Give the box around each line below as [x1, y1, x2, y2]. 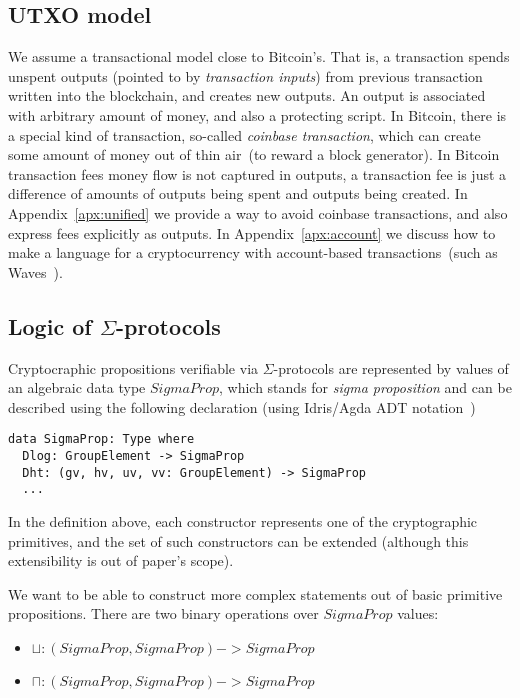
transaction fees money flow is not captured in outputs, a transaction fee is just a [8, 163, 507, 184]
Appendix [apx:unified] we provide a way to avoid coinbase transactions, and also [8, 202, 508, 223]
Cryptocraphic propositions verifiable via [8, 357, 259, 378]
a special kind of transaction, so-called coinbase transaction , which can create [8, 124, 481, 145]
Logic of [8, 310, 92, 341]
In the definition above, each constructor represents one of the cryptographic [8, 510, 478, 531]
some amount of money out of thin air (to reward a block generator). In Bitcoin [8, 144, 500, 165]
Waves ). [8, 261, 63, 282]
